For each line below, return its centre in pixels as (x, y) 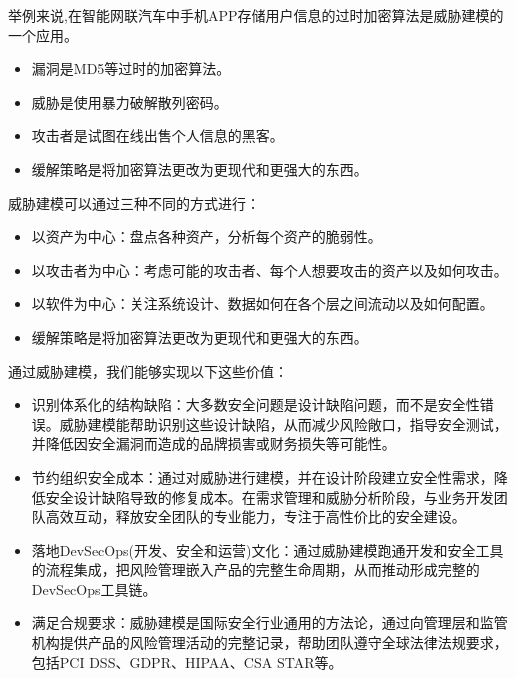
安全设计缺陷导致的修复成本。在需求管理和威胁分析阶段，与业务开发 (269, 496)
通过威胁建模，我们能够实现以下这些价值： (148, 370)
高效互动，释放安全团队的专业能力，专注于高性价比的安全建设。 (255, 516)
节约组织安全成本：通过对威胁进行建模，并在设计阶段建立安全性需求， (262, 476)
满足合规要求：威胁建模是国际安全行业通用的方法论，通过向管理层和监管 (269, 622)
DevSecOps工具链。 (94, 588)
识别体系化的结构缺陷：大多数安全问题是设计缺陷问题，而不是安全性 (255, 404)
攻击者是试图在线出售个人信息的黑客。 (157, 135)
